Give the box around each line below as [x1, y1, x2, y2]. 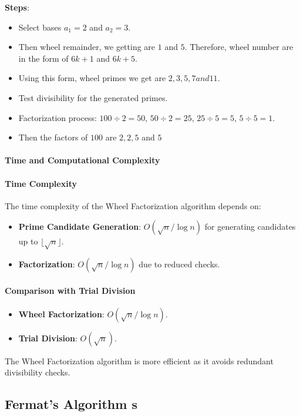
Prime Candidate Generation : [18, 220, 141, 233]
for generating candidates [204, 220, 296, 233]
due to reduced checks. [139, 258, 220, 270]
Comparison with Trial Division [5, 284, 136, 296]
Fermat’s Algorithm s [5, 395, 137, 413]
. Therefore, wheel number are [184, 41, 294, 53]
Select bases [18, 21, 62, 33]
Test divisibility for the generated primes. [18, 91, 168, 103]
